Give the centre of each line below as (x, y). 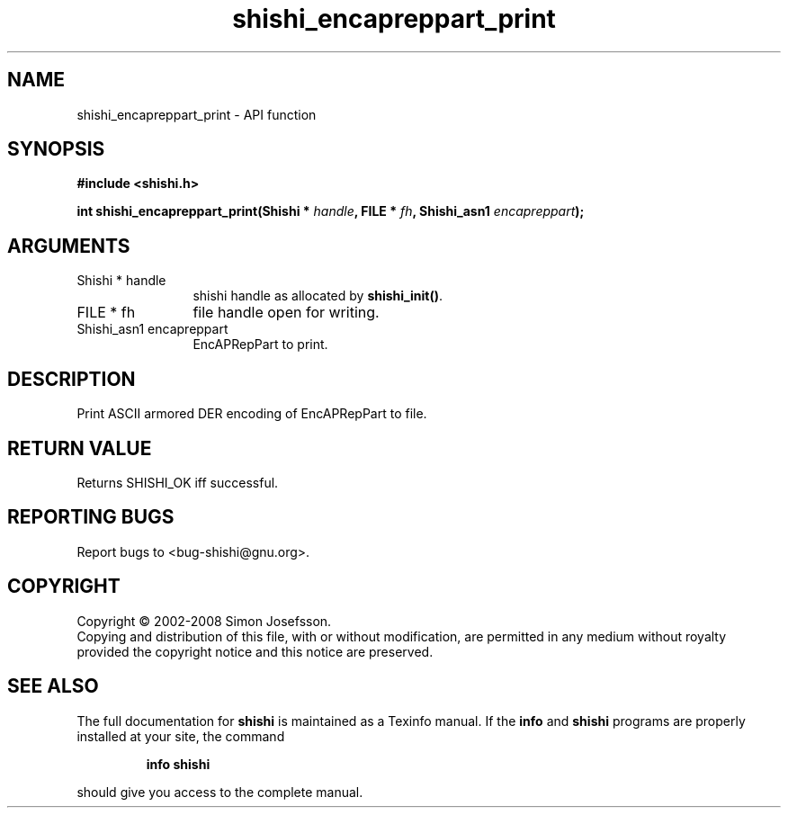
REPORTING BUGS (91, 517)
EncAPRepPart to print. (260, 345)
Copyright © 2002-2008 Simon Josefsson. (204, 621)
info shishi (178, 764)
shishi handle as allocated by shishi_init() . (318, 296)
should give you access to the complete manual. (220, 792)
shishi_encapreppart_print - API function (197, 114)
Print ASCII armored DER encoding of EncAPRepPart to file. (252, 414)
